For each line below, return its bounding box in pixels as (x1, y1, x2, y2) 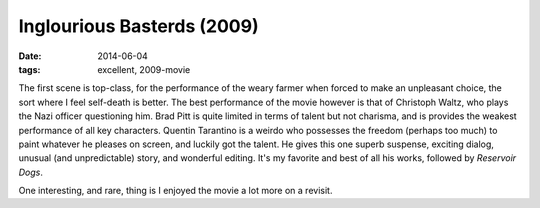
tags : (18, 63, 41, 75)
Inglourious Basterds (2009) (18, 15, 259, 37)
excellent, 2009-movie (97, 63, 191, 75)
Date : (18, 50, 42, 62)
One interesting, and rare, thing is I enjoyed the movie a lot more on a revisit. (18, 185, 333, 197)
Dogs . (18, 166, 44, 178)
